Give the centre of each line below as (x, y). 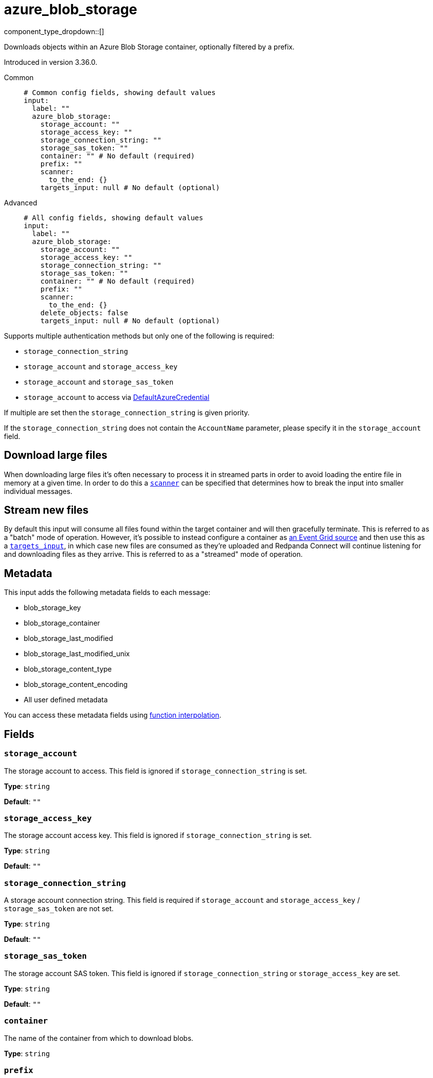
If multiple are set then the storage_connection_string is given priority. (127, 412)
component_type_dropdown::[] (54, 31)
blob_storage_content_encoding (76, 685)
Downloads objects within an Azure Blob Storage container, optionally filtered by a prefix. (149, 47)
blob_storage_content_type (68, 669)
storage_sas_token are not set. (59, 908)
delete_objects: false (84, 313)
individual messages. (38, 491)
